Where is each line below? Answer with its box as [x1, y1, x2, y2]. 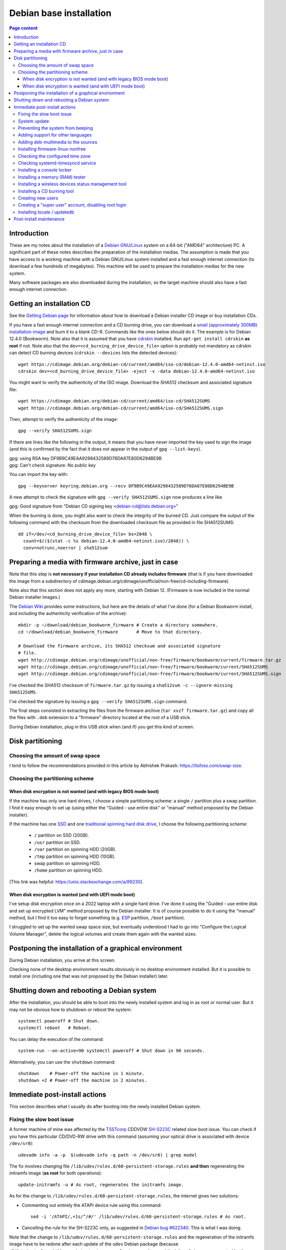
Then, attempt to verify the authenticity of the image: [9, 416, 118, 422]
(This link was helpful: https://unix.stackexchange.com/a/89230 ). [9, 878, 144, 884]
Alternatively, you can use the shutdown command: [9, 1059, 116, 1065]
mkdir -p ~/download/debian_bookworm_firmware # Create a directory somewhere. [18, 622, 218, 627]
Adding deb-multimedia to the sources [18, 139, 97, 145]
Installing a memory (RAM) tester [18, 174, 86, 180]
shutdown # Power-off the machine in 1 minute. [18, 1070, 145, 1076]
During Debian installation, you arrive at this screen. [9, 957, 116, 963]
